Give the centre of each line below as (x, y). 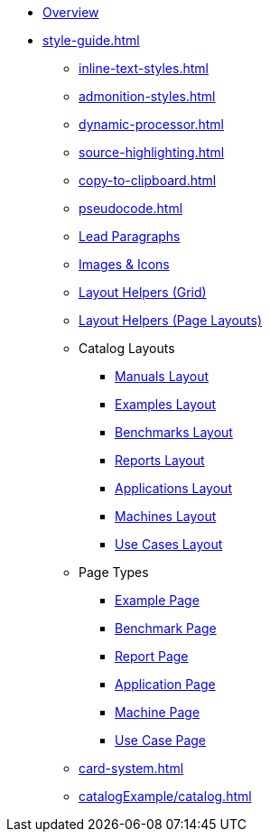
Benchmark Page (166, 628)
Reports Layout (160, 460)
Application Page (165, 684)
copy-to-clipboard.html (148, 180)
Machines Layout (166, 516)
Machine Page (158, 712)
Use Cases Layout (169, 544)
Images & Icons (124, 264)
